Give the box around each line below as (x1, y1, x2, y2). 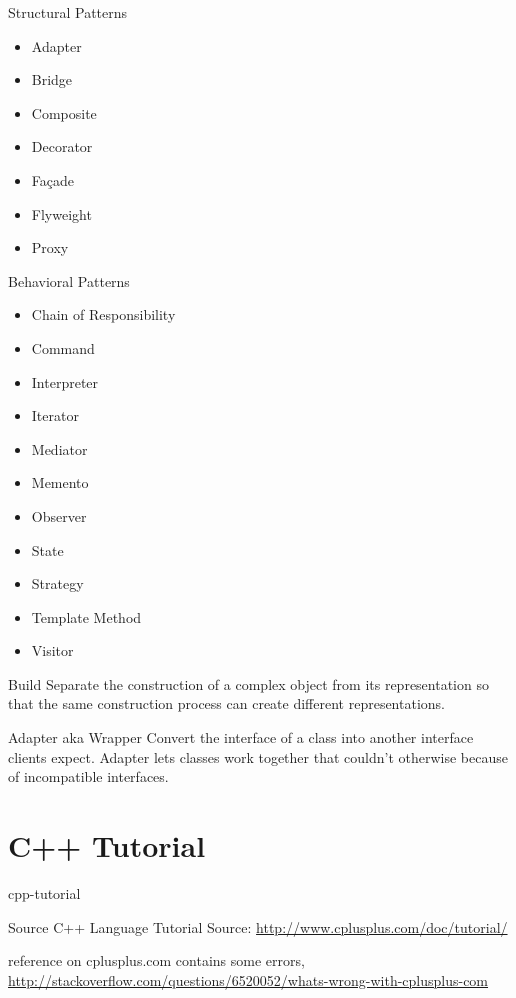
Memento (31, 472, 89, 493)
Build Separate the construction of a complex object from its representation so (8, 673, 489, 694)
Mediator (31, 438, 88, 459)
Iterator (31, 405, 79, 426)
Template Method (31, 606, 142, 627)
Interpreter (31, 371, 99, 392)
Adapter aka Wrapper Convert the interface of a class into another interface (8, 727, 474, 748)
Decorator (31, 136, 93, 157)
